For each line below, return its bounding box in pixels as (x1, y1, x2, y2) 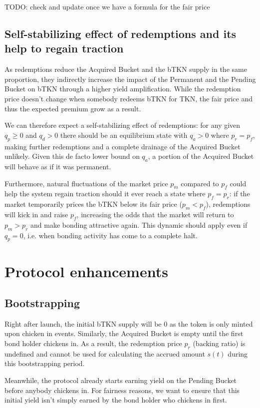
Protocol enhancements (4, 261, 168, 281)
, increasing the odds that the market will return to (76, 209, 234, 219)
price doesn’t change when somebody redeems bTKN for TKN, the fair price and (4, 93, 253, 103)
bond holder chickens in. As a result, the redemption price (4, 338, 182, 349)
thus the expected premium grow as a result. (4, 103, 141, 113)
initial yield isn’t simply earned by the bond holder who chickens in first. (4, 395, 227, 405)
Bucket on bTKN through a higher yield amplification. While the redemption (4, 83, 241, 94)
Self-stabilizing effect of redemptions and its (4, 25, 237, 41)
